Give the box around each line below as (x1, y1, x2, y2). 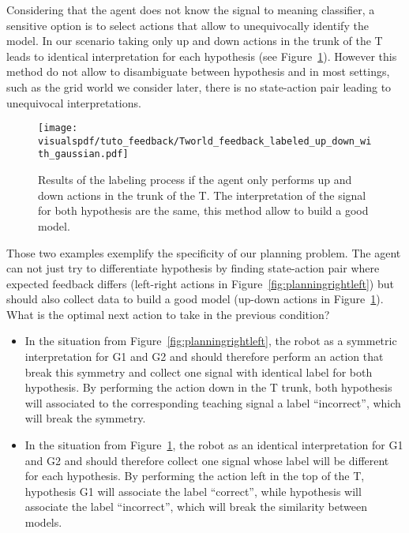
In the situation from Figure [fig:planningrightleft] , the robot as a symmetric (24, 332, 397, 349)
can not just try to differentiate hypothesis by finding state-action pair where (6, 260, 380, 276)
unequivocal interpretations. (6, 94, 141, 111)
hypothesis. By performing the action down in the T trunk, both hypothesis (24, 379, 392, 396)
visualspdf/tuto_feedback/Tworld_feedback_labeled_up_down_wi (38, 135, 372, 147)
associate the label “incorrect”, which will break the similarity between (24, 498, 367, 515)
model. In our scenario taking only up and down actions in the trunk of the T (6, 32, 383, 49)
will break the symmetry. (24, 410, 146, 426)
